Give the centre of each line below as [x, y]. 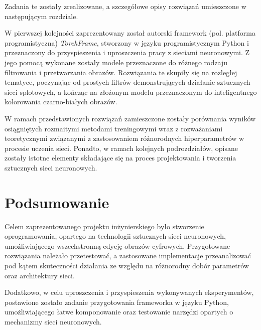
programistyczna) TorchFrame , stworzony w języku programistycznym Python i [127, 42]
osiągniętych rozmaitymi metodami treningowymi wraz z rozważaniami [114, 128]
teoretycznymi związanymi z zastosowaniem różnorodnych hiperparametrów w [124, 138]
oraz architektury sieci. [40, 275]
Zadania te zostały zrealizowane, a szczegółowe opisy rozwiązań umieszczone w [125, 6]
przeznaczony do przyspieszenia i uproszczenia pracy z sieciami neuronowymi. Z [127, 52]
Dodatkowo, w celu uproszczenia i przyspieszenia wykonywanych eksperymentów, [129, 292]
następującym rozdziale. [41, 16]
